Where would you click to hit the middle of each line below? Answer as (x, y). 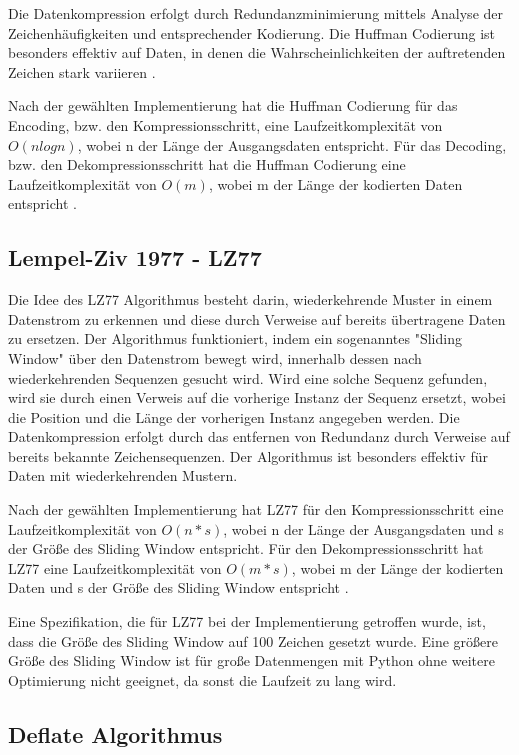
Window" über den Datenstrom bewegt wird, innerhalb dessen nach (215, 357)
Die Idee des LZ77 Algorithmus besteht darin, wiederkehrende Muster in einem (250, 299)
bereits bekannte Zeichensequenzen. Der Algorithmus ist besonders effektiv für (248, 455)
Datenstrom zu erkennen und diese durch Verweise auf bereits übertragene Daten (257, 318)
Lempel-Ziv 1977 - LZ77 (135, 257)
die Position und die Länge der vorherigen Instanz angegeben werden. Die (234, 416)
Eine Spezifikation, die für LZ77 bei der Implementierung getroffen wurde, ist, (247, 621)
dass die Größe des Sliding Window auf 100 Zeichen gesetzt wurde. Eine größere (253, 640)
